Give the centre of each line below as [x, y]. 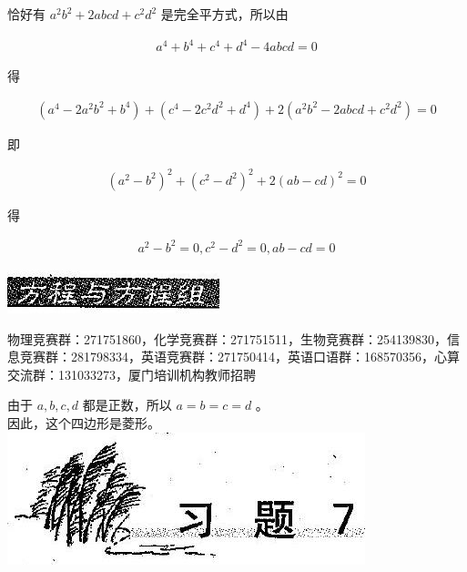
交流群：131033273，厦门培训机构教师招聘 [132, 374]
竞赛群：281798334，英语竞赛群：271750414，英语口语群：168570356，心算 [239, 357]
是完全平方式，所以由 [224, 14]
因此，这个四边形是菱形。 [84, 422]
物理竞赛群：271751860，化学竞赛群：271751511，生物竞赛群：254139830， [227, 338]
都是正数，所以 [127, 405]
